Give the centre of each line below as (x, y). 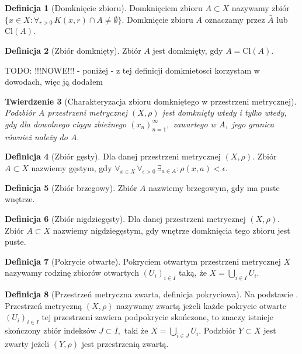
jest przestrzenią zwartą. (125, 343)
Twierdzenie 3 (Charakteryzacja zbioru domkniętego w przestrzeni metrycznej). (151, 101)
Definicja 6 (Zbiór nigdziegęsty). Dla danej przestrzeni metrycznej (125, 218)
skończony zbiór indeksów (51, 330)
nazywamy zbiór (261, 8)
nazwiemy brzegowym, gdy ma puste (214, 187)
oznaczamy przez (235, 19)
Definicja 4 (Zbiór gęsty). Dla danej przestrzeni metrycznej (113, 156)
